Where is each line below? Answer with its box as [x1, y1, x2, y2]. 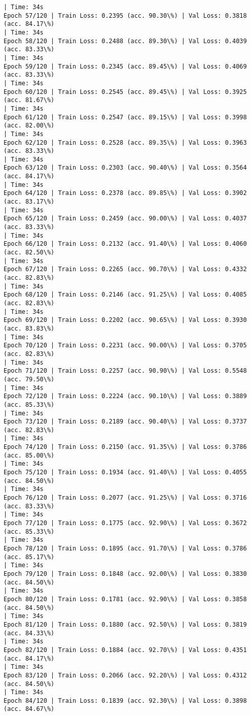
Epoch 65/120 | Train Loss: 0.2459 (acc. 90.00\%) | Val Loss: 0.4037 [4, 215, 247, 222]
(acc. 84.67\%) [4, 705, 55, 713]
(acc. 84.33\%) [4, 629, 55, 637]
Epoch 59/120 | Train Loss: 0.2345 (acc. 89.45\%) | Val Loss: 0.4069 [4, 62, 247, 70]
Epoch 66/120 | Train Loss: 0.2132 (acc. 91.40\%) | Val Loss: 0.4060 [4, 240, 247, 248]
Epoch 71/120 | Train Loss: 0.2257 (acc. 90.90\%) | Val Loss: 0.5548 [4, 367, 247, 375]
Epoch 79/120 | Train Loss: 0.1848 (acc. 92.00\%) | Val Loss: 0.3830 [4, 570, 247, 577]
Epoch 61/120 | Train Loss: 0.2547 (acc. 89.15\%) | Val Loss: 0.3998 [4, 113, 247, 121]
